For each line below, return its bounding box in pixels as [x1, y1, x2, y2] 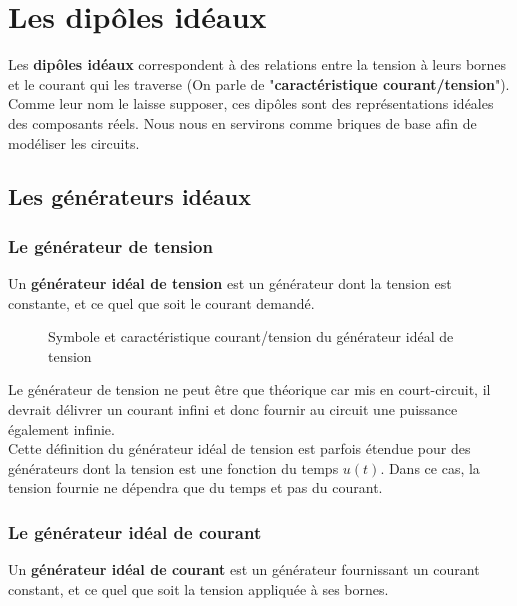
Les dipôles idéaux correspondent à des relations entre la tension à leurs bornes [8, 54, 507, 75]
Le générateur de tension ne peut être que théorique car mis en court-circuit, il [8, 379, 491, 400]
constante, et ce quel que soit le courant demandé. [8, 292, 315, 313]
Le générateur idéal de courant [8, 519, 262, 544]
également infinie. [8, 418, 115, 439]
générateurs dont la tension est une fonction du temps [8, 457, 339, 478]
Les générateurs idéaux [8, 181, 251, 212]
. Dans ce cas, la [380, 457, 480, 478]
